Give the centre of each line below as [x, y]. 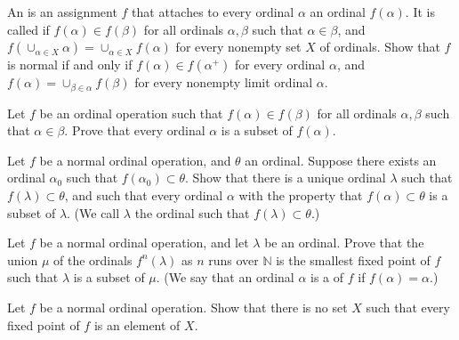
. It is [420, 12]
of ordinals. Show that [380, 47]
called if [28, 29]
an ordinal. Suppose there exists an [341, 160]
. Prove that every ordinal [135, 130]
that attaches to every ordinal [213, 12]
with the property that [301, 195]
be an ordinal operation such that [131, 113]
